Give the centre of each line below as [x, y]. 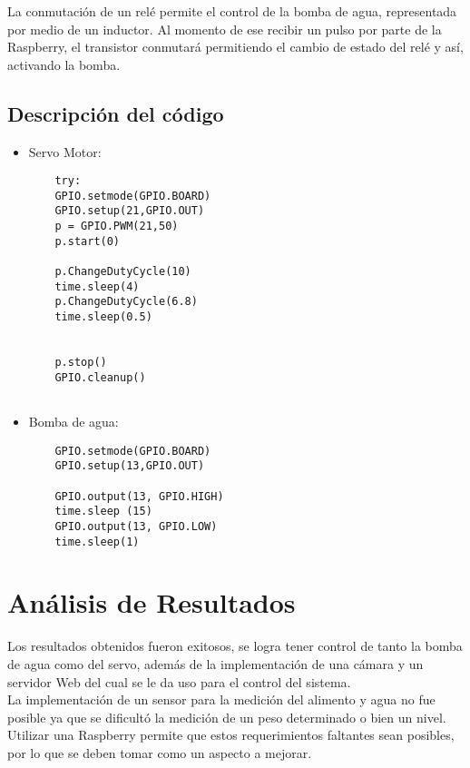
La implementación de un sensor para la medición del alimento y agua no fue [221, 699]
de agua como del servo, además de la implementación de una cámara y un [215, 663]
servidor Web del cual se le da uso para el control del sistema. [179, 681]
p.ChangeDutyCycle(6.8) [126, 302]
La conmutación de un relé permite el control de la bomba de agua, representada [232, 11]
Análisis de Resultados [152, 602]
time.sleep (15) [103, 512]
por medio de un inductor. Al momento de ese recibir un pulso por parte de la [225, 29]
